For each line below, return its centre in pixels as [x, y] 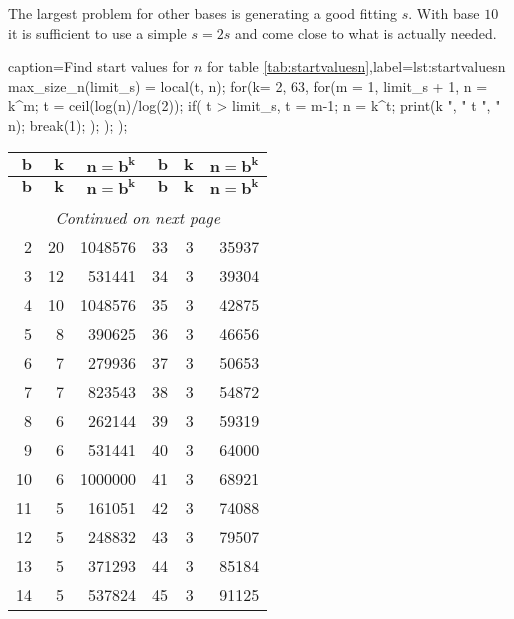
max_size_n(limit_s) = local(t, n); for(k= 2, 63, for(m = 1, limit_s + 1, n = [248, 85]
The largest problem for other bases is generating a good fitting [203, 13]
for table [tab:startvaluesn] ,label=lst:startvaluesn [356, 66]
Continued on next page [138, 217]
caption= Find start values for [99, 66]
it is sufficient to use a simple [97, 32]
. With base [444, 13]
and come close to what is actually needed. [365, 32]
